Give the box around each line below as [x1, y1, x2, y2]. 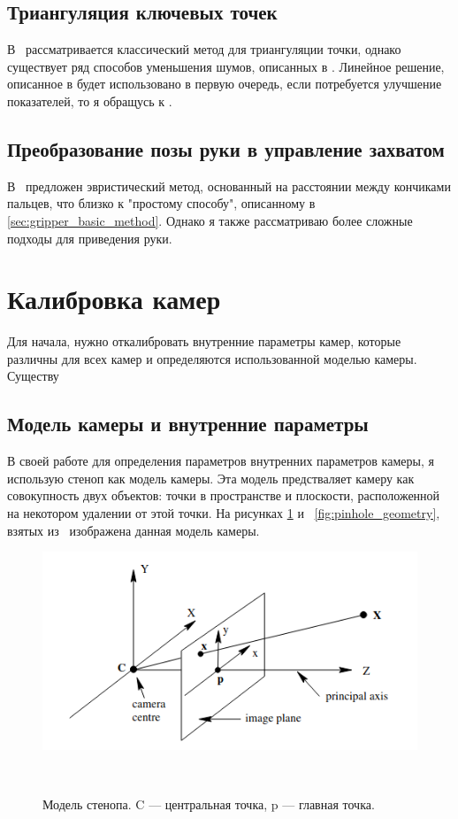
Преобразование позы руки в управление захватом [7, 135, 445, 162]
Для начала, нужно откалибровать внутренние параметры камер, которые [7, 332, 401, 351]
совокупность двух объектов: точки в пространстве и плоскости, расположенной [7, 486, 440, 505]
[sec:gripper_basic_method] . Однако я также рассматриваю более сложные [7, 211, 413, 229]
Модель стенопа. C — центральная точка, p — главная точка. [42, 794, 375, 813]
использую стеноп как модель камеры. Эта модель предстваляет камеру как [7, 468, 415, 487]
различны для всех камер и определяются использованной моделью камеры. [7, 349, 417, 367]
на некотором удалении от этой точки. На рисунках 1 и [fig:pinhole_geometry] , [7, 504, 440, 522]
